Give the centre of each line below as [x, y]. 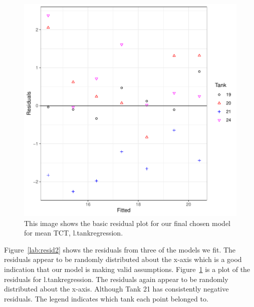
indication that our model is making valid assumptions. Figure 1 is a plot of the [127, 269]
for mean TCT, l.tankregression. [74, 233]
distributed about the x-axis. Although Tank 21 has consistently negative [116, 289]
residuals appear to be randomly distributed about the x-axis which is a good [123, 259]
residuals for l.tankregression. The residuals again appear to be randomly [116, 279]
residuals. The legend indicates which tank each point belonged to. [106, 298]
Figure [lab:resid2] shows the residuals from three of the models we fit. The [120, 249]
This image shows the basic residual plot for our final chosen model [128, 223]
